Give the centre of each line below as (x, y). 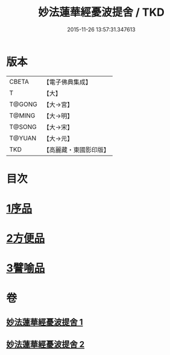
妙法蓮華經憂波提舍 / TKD (101, 12)
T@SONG (23, 127)
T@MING (22, 115)
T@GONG (23, 104)
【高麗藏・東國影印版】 (76, 149)
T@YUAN (23, 138)
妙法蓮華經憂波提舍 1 (45, 322)
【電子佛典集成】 (67, 82)
